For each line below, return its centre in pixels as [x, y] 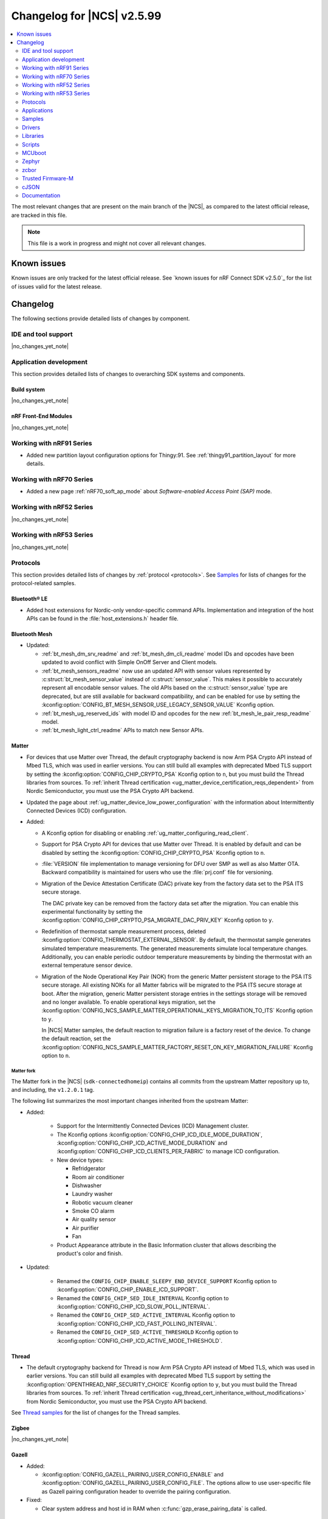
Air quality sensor [94, 1219]
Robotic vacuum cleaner [102, 1202]
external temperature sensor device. [87, 965]
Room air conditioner [98, 1177]
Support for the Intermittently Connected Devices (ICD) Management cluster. [153, 1126]
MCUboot [34, 153]
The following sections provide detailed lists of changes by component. [101, 318]
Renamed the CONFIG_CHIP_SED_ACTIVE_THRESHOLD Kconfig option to [148, 1332]
